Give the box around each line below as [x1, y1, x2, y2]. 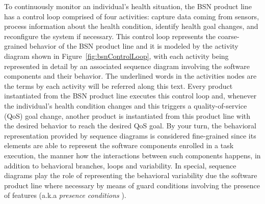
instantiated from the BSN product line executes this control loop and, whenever [4, 90, 257, 101]
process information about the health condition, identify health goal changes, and [4, 21, 258, 31]
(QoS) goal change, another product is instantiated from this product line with [4, 110, 251, 121]
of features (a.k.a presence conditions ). [4, 190, 126, 200]
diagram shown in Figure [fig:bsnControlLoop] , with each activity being [4, 50, 229, 61]
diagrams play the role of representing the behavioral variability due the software [4, 170, 257, 181]
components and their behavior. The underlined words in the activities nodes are [4, 71, 257, 81]
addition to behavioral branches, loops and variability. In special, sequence [4, 160, 236, 171]
